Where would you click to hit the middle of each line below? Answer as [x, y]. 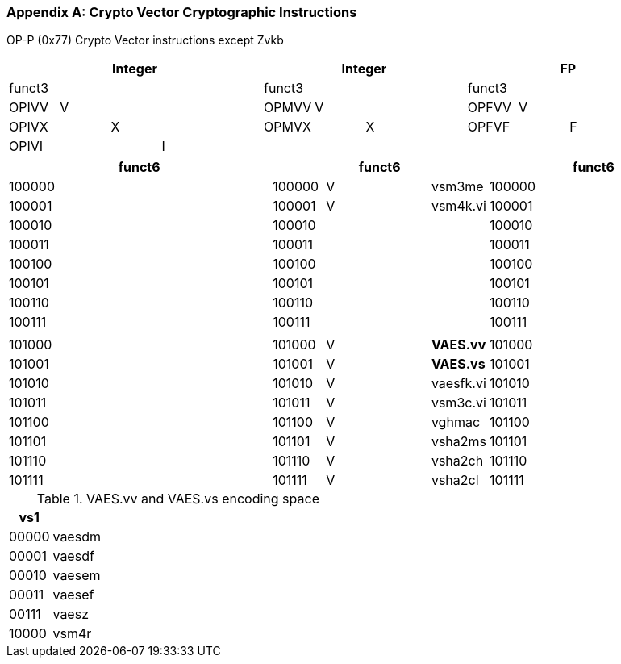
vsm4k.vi [458, 206]
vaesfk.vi [458, 384]
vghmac [456, 422]
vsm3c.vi [458, 403]
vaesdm [77, 537]
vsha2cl [455, 480]
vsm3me [457, 187]
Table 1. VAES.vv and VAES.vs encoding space [178, 499]
